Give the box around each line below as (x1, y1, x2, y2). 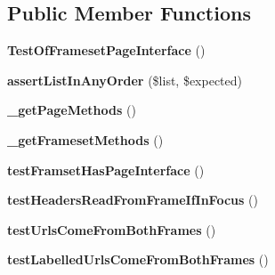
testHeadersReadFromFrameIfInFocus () (7, 190, 258, 209)
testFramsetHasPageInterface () (7, 160, 205, 179)
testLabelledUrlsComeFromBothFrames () (7, 250, 269, 269)
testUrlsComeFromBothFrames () (7, 220, 216, 239)
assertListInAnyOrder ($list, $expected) (7, 70, 242, 89)
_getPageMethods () (7, 101, 136, 119)
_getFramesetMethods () (7, 130, 164, 149)
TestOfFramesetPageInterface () (7, 41, 206, 60)
